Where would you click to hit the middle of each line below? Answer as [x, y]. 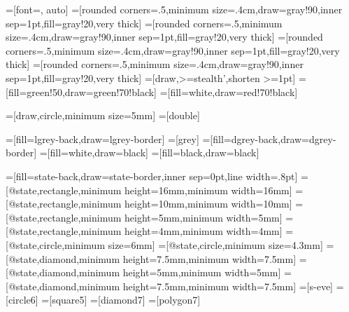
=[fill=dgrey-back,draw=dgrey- [269, 138]
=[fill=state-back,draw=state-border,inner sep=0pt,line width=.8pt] [152, 176]
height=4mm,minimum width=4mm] [204, 231]
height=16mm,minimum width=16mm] [208, 190]
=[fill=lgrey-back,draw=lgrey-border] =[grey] [102, 138]
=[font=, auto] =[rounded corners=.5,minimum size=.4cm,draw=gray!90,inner [174, 9]
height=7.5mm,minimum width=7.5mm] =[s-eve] [228, 286]
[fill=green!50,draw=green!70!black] [81, 91]
